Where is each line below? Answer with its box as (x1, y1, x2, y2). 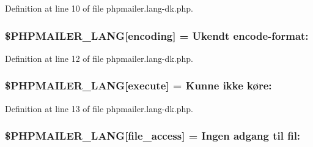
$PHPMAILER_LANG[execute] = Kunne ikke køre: (5, 78, 272, 93)
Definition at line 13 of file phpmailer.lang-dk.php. (5, 102, 193, 115)
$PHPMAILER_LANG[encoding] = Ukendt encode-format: (5, 28, 309, 43)
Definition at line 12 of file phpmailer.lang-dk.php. (5, 51, 193, 64)
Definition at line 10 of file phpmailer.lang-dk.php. (5, 2, 193, 14)
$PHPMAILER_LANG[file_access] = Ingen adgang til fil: (5, 128, 301, 143)
